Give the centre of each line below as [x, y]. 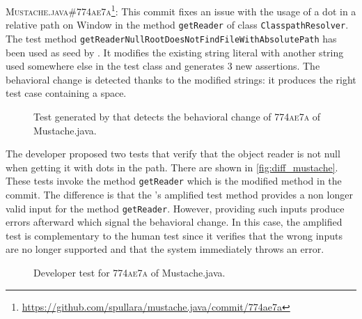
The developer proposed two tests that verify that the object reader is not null [173, 154]
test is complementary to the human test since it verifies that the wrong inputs [174, 235]
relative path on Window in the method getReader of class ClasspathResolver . [177, 25]
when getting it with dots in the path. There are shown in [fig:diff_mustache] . [172, 167]
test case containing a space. [66, 93]
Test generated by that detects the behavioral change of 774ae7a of [177, 116]
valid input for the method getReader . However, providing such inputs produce [175, 208]
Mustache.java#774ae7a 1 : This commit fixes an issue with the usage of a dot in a [181, 10]
